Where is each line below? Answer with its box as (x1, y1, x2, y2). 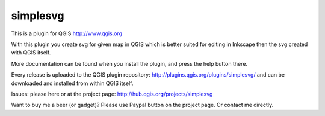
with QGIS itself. (11, 49, 51, 56)
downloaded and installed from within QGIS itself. (11, 80, 134, 87)
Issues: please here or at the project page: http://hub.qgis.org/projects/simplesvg (11, 90, 213, 97)
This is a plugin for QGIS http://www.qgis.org (11, 30, 123, 37)
